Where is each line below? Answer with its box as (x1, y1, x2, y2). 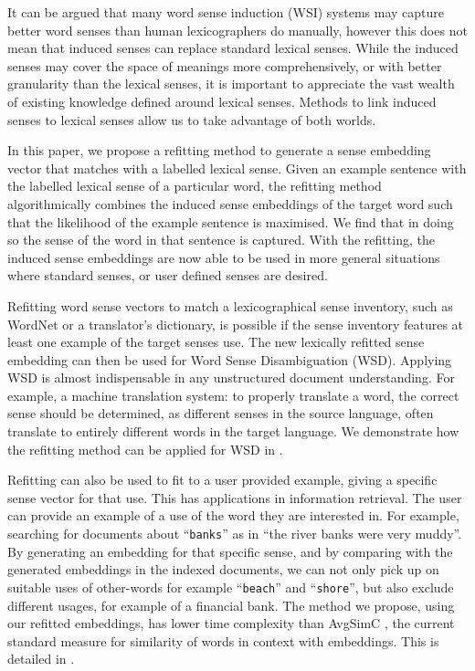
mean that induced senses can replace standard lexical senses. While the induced (7, 38, 459, 58)
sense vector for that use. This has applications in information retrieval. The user (7, 488, 462, 507)
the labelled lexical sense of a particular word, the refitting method (7, 176, 382, 195)
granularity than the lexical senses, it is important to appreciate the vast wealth (7, 74, 455, 93)
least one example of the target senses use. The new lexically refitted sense (7, 332, 425, 351)
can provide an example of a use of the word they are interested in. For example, (7, 506, 459, 525)
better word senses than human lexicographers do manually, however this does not (7, 20, 468, 39)
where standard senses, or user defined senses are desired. (7, 266, 328, 285)
